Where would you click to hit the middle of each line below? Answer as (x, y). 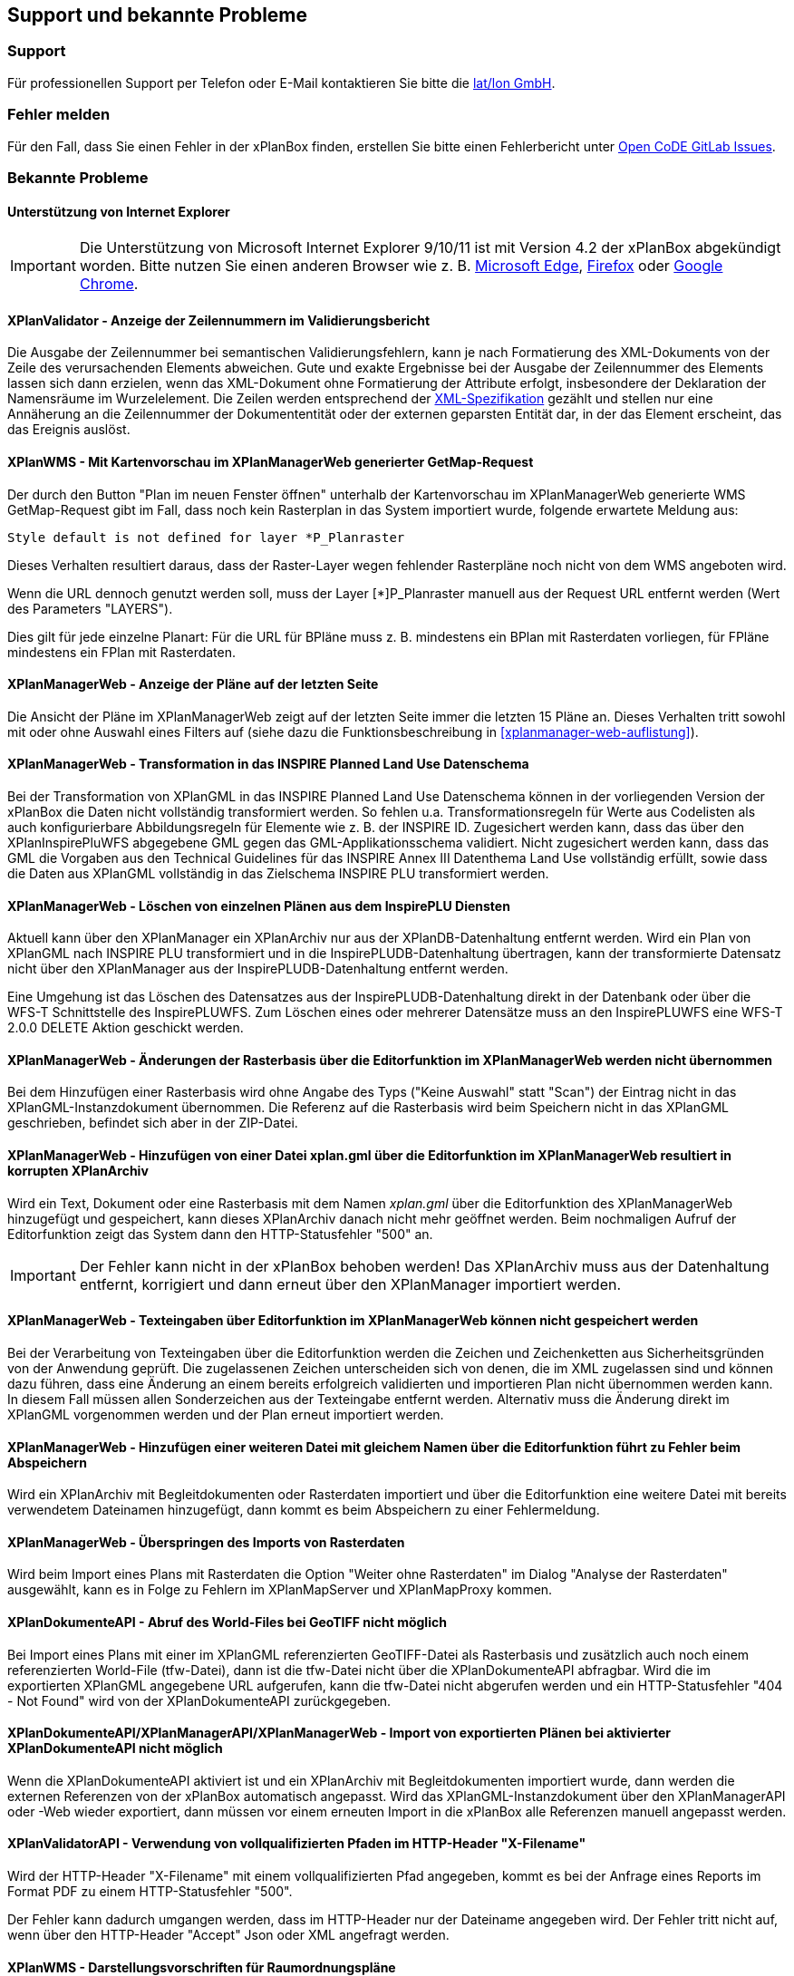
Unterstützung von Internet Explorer (119, 211)
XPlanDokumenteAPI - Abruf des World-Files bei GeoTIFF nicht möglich (227, 1622)
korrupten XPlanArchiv (78, 1171)
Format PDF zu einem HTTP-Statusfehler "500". (150, 1891)
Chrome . (109, 284)
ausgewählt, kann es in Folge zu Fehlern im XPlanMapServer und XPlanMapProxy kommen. (280, 1590)
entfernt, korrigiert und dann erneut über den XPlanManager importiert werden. (350, 1284)
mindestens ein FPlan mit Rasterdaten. (122, 652)
